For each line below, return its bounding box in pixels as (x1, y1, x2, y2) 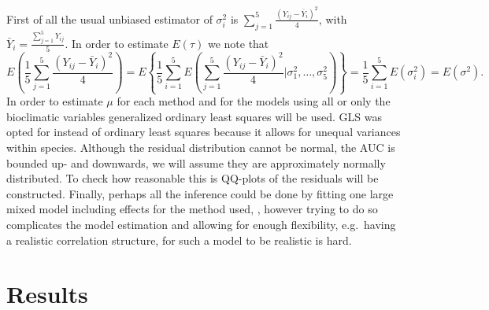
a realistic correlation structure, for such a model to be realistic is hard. (6, 231, 352, 248)
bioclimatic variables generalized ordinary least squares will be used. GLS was (6, 108, 382, 124)
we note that (207, 35, 269, 51)
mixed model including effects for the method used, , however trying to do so (6, 201, 378, 217)
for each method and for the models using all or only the (117, 93, 391, 109)
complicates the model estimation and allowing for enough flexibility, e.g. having (6, 216, 396, 232)
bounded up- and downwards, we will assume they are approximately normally (6, 154, 386, 171)
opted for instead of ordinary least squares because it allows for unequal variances (6, 124, 401, 140)
